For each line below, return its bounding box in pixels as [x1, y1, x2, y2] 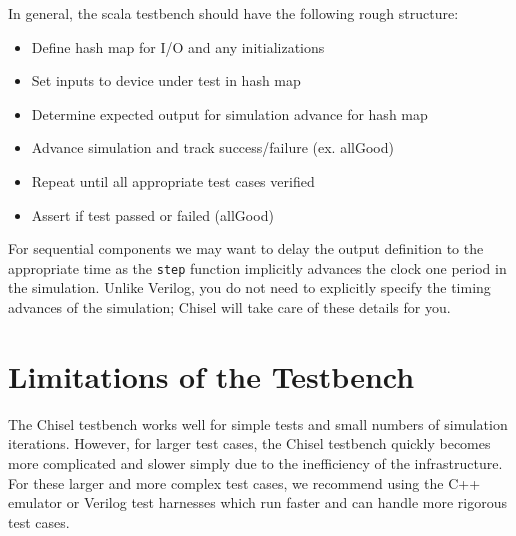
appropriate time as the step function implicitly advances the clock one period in [8, 257, 507, 278]
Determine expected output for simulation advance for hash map [31, 103, 428, 124]
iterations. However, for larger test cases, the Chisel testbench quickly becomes [8, 433, 491, 454]
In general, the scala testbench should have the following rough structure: [8, 3, 459, 23]
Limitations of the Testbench [8, 355, 415, 396]
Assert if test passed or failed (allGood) [31, 204, 274, 225]
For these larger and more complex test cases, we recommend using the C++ [8, 472, 481, 493]
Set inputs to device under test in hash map [31, 70, 301, 91]
